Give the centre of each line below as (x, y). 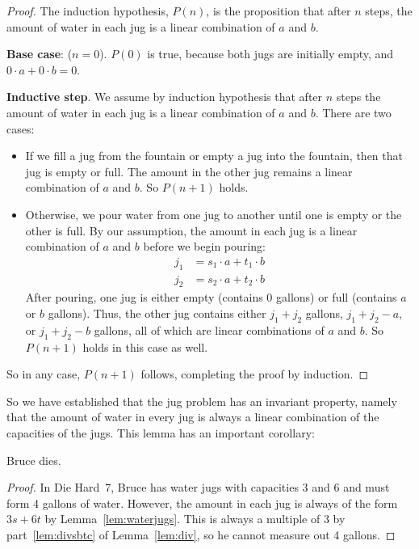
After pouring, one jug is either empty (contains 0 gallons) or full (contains (211, 297)
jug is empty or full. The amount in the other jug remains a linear (189, 171)
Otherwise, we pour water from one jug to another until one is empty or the (214, 214)
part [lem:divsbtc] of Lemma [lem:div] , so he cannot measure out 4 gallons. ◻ (201, 534)
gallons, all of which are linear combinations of (209, 329)
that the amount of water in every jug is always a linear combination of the (193, 417)
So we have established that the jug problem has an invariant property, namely (202, 401)
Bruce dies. (34, 460)
